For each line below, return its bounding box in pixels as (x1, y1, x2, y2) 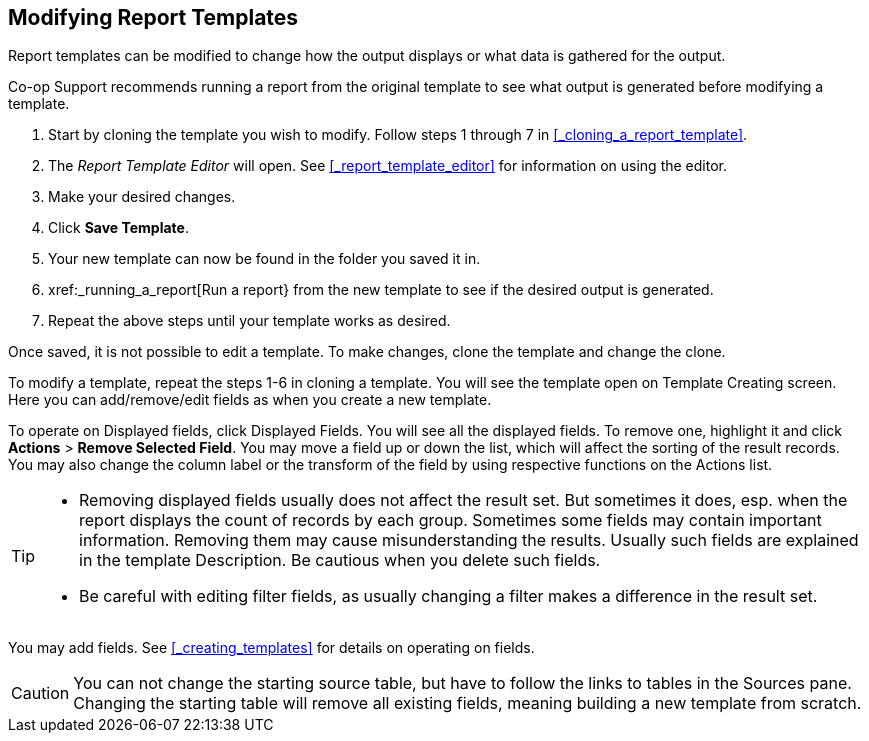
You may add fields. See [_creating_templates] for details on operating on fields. (8, 639, 535, 657)
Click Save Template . (48, 219, 189, 237)
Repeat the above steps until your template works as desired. (48, 312, 451, 330)
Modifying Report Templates (8, 5, 299, 30)
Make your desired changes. (48, 188, 236, 206)
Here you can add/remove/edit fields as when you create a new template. (8, 391, 492, 409)
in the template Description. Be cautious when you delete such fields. (79, 550, 601, 571)
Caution (11, 683, 70, 704)
